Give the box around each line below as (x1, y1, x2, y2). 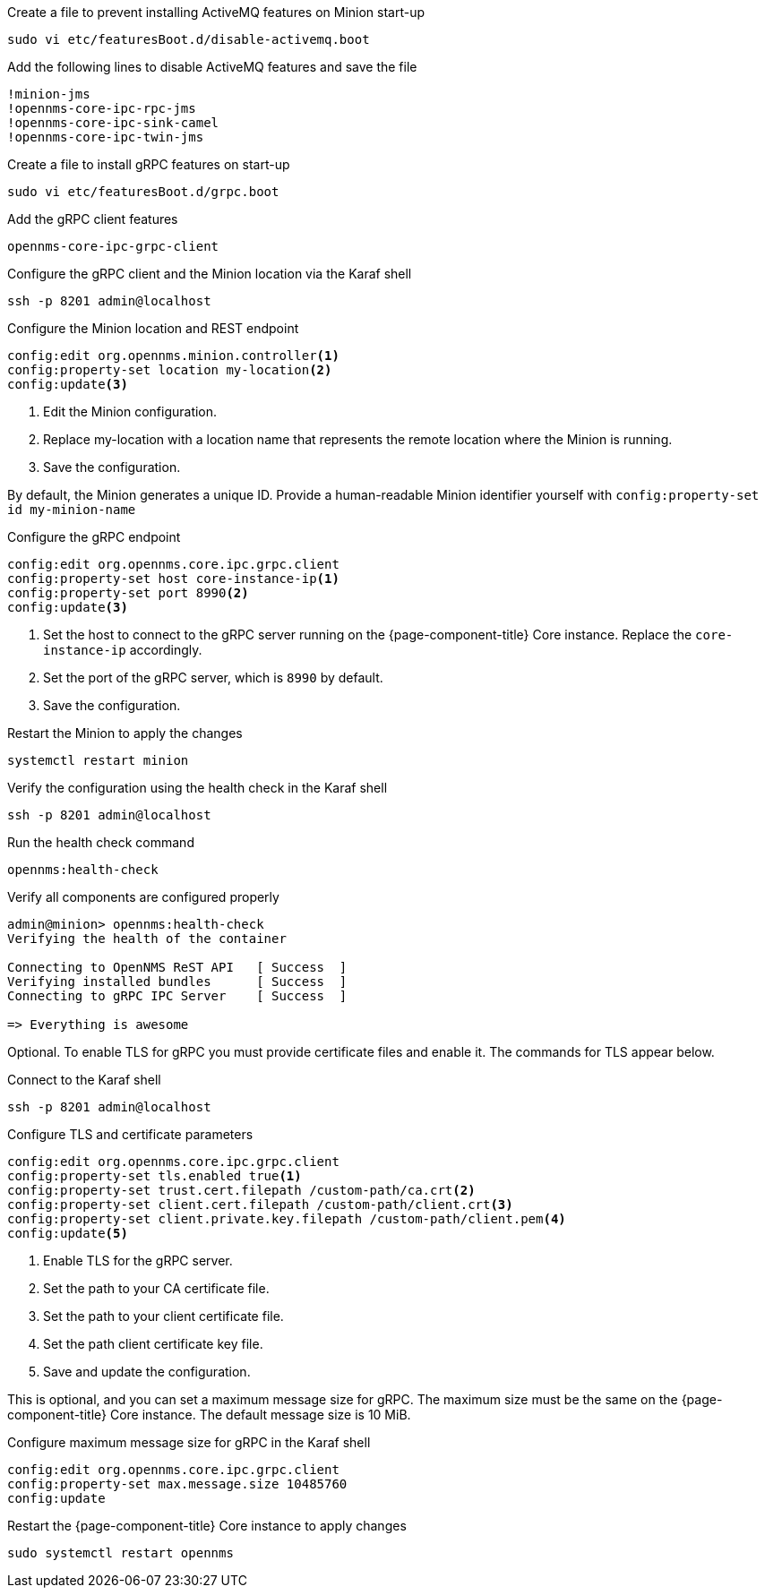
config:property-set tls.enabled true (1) (7, 1169, 302, 1183)
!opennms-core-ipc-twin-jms (7, 130, 204, 144)
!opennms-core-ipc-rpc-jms (7, 101, 196, 116)
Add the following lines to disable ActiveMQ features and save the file (7, 59, 417, 74)
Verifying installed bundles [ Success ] (7, 974, 348, 989)
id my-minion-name (7, 502, 136, 517)
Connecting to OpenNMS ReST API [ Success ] (7, 960, 348, 974)
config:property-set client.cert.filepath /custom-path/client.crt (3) (7, 1197, 513, 1212)
